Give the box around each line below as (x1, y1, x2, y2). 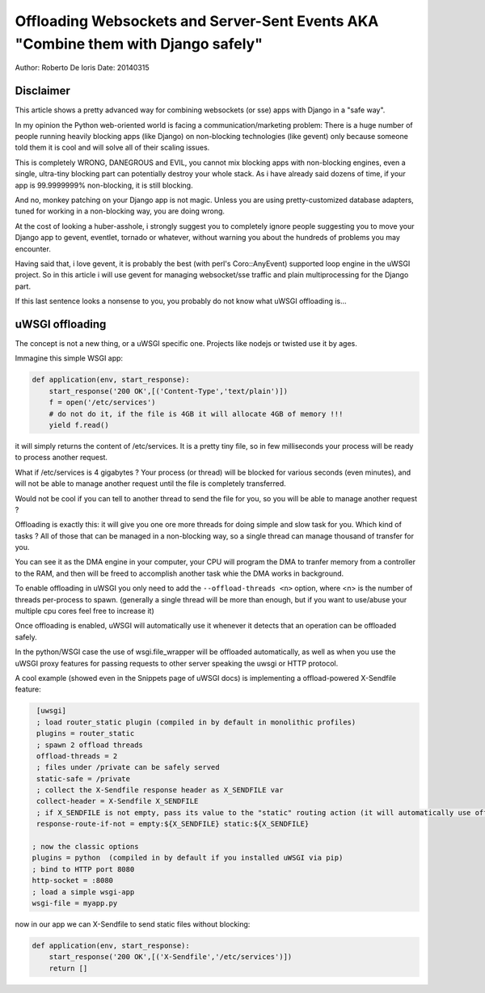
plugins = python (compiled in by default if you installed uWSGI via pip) (32, 853, 344, 863)
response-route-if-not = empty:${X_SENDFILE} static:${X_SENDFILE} (36, 819, 310, 829)
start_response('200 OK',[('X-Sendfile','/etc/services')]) (48, 953, 293, 961)
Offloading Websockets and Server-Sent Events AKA (15, 12, 379, 30)
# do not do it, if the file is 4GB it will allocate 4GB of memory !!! (48, 409, 344, 418)
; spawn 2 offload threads (36, 740, 143, 750)
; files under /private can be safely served (36, 763, 220, 772)
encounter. (15, 243, 52, 254)
